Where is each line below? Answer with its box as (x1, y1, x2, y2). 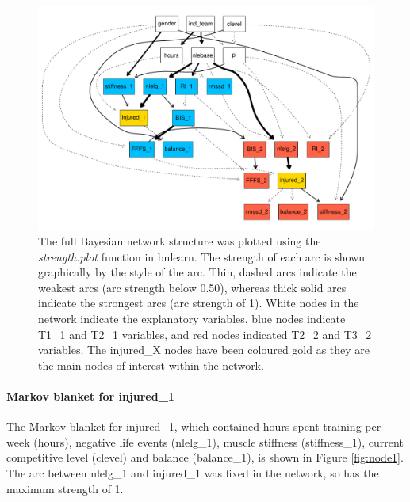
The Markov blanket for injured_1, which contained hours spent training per (6, 418, 381, 435)
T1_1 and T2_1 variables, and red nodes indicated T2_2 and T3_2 (38, 325, 372, 342)
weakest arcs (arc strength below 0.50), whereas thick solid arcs (38, 279, 347, 295)
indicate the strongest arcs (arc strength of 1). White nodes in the (38, 295, 359, 311)
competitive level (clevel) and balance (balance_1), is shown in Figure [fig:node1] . (6, 449, 404, 466)
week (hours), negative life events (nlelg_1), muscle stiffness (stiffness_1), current (6, 433, 404, 450)
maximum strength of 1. (6, 480, 124, 496)
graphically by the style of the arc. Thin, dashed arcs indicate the (38, 264, 357, 280)
